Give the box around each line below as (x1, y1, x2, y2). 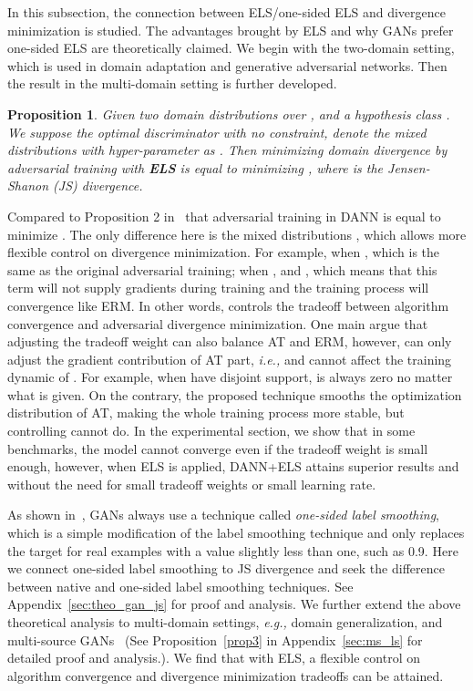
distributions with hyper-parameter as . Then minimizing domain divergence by (7, 140, 447, 160)
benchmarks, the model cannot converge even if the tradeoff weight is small (7, 438, 428, 458)
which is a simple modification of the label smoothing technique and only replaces (7, 523, 465, 542)
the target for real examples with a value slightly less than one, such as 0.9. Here (7, 541, 458, 560)
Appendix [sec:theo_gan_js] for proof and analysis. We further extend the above (7, 594, 461, 614)
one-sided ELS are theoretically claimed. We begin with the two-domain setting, (7, 38, 455, 57)
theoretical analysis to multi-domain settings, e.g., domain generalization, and (7, 613, 443, 631)
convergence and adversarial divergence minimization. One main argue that (7, 314, 428, 333)
